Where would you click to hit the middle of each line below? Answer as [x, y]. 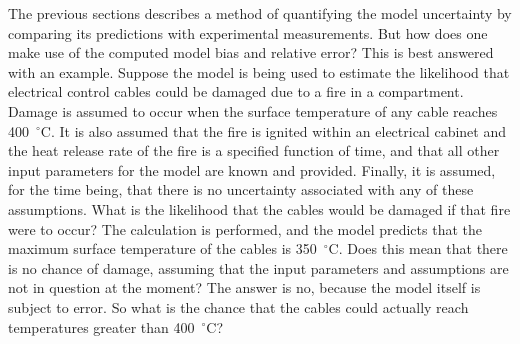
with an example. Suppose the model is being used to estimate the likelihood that [259, 71]
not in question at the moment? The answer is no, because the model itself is [244, 287]
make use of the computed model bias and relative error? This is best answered [251, 52]
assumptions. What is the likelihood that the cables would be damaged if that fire [259, 208]
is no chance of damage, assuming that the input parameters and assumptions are [258, 267]
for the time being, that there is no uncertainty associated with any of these [241, 189]
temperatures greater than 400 [101, 326]
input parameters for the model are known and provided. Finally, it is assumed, [252, 169]
